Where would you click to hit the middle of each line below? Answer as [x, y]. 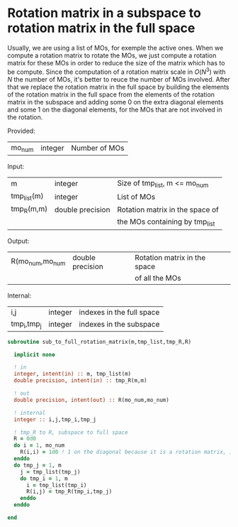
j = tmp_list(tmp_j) [50, 472]
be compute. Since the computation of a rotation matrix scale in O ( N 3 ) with [117, 71]
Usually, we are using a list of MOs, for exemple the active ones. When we [115, 48]
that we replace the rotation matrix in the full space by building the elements [118, 87]
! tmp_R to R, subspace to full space [71, 432]
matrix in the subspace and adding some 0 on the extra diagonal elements [116, 102]
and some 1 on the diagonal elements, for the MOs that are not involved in [115, 109]
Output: [18, 241]
